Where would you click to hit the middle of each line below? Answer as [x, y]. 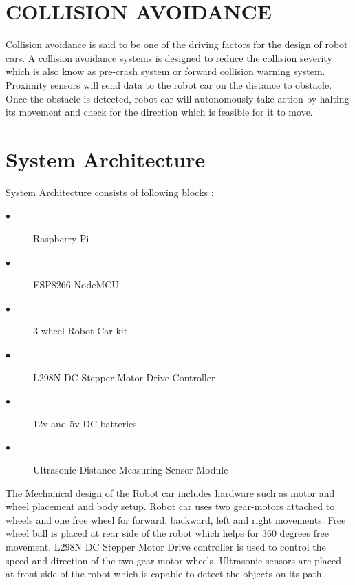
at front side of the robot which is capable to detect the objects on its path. [165, 574]
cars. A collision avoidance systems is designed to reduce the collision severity [169, 57]
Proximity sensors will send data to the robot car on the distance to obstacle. [169, 84]
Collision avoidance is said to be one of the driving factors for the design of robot [177, 44]
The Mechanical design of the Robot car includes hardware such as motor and [170, 492]
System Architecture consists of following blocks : [110, 192]
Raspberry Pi [61, 238]
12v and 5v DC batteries [85, 423]
